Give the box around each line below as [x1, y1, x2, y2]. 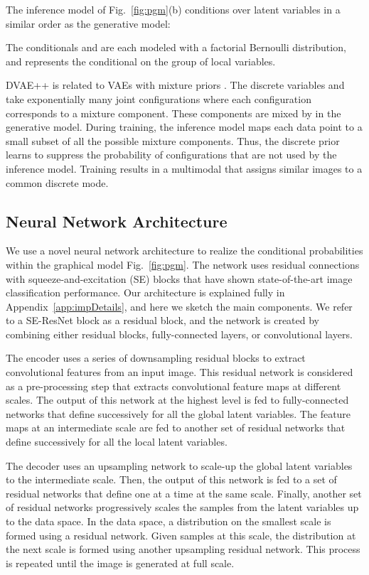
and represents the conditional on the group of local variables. [6, 53, 276, 68]
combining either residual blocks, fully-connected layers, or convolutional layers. [6, 326, 353, 341]
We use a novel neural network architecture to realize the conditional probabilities [6, 243, 363, 258]
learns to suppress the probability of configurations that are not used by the [6, 147, 337, 162]
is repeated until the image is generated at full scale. [6, 555, 235, 570]
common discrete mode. [6, 175, 109, 190]
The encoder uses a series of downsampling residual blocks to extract [6, 350, 306, 365]
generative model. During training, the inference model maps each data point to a [6, 119, 363, 134]
